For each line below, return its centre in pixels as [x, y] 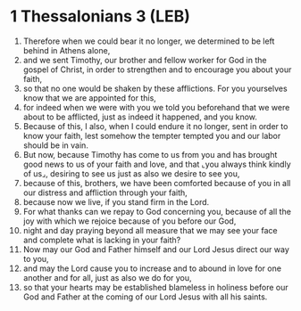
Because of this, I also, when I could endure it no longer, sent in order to [155, 126]
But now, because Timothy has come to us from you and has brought [150, 154]
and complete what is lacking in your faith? [102, 240]
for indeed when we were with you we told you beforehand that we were [156, 107]
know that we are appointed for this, [90, 98]
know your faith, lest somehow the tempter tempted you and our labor [152, 135]
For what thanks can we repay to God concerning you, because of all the [157, 211]
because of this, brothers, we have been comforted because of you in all [157, 183]
